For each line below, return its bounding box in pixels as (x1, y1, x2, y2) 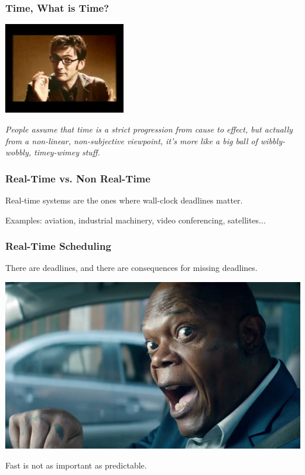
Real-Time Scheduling (5, 239, 111, 253)
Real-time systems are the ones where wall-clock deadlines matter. (5, 194, 243, 206)
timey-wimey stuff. (34, 146, 100, 158)
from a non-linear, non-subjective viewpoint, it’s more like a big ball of (5, 134, 258, 147)
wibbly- (261, 134, 285, 147)
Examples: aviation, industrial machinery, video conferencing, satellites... (5, 213, 266, 226)
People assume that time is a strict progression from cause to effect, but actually (5, 123, 293, 135)
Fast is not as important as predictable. (5, 459, 147, 471)
